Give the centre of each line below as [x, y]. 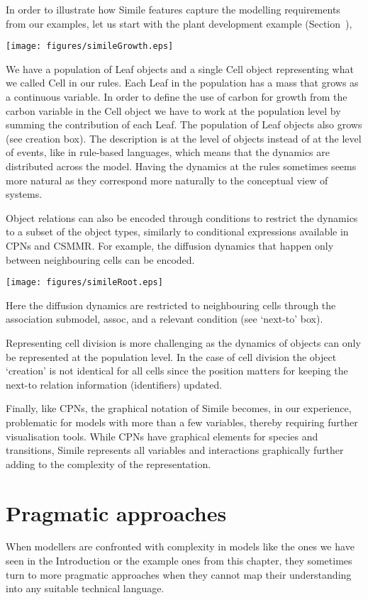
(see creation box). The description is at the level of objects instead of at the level [184, 138]
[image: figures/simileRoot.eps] [84, 283]
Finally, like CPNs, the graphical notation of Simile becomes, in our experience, [179, 408]
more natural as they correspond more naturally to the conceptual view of [167, 180]
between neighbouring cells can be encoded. [100, 259]
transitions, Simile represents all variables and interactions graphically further [175, 450]
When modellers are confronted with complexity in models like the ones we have [180, 546]
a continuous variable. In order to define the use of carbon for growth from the [177, 97]
